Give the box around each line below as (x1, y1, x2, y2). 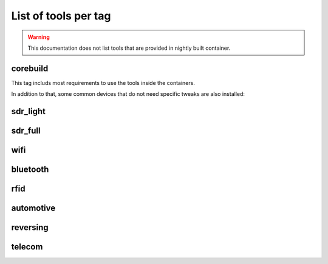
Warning (27, 33, 50, 41)
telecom (11, 242, 43, 252)
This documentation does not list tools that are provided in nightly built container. (27, 44, 231, 52)
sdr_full (11, 126, 41, 136)
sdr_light (11, 106, 46, 117)
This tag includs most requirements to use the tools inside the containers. (11, 79, 196, 86)
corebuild (11, 63, 49, 73)
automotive (11, 203, 56, 214)
